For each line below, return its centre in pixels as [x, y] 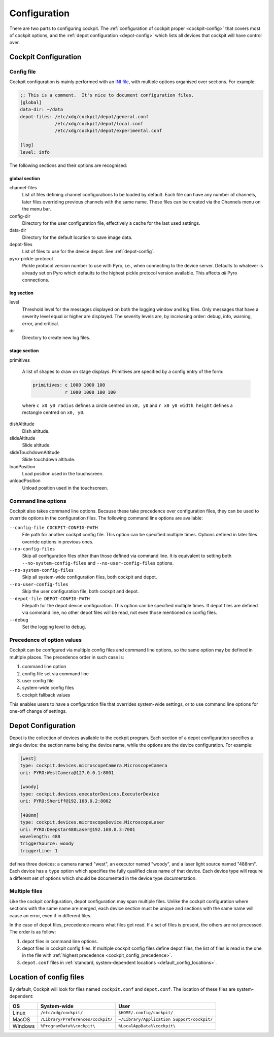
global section [25, 178]
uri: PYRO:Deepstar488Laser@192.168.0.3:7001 [78, 829]
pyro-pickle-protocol [31, 258]
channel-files [23, 187]
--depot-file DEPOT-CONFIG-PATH [49, 598]
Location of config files [47, 977]
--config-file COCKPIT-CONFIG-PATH [54, 527]
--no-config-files [32, 549]
